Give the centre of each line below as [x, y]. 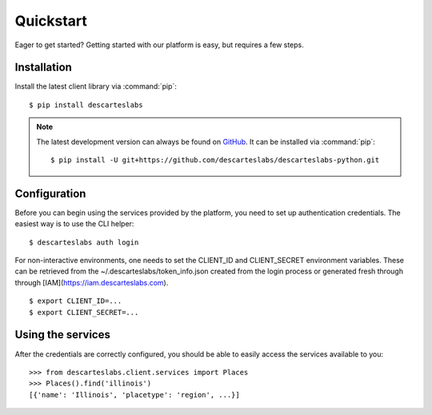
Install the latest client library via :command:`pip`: [96, 86]
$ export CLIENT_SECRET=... [84, 312]
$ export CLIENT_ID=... [76, 301]
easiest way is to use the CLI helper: [74, 224]
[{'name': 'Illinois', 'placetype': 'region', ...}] [134, 395]
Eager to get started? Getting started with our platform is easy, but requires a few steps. [159, 45]
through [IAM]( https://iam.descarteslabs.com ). [92, 282]
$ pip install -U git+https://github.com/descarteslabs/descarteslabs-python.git [215, 160]
